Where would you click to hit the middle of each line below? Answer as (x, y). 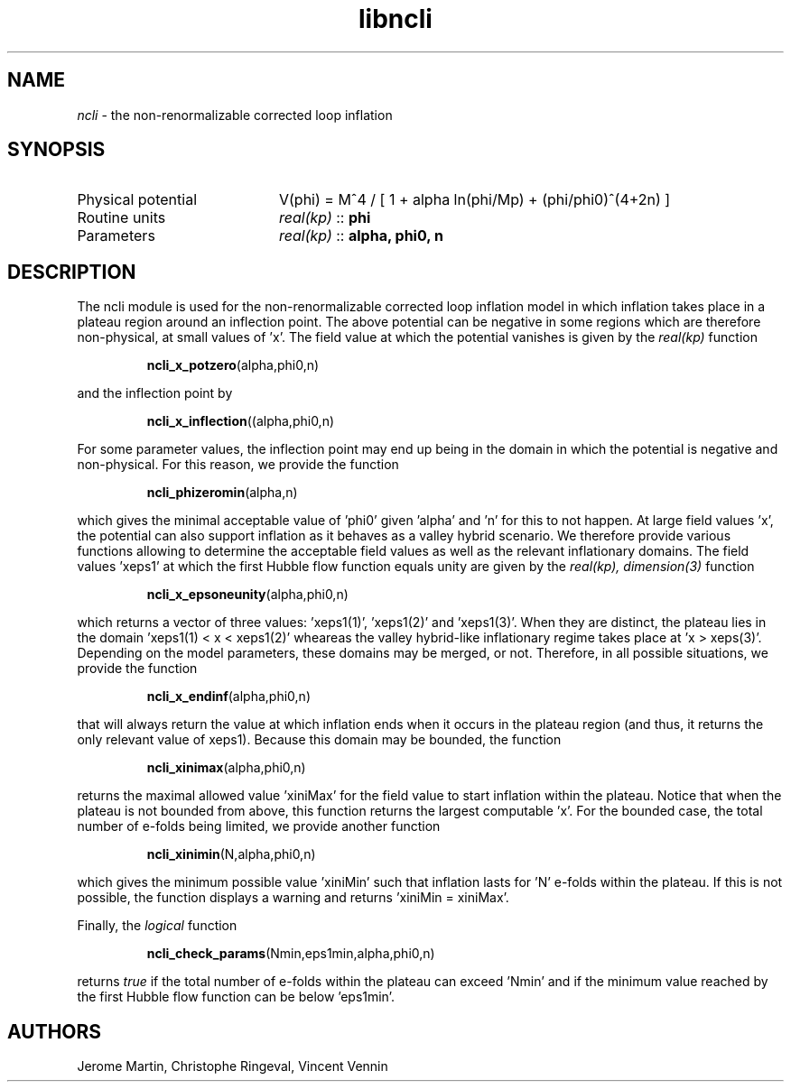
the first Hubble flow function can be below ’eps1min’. (236, 997)
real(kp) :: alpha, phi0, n (361, 236)
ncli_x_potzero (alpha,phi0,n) (233, 365)
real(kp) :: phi (325, 218)
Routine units (121, 218)
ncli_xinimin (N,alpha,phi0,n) (231, 854)
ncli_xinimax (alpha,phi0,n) (226, 768)
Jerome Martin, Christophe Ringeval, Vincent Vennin (233, 1066)
